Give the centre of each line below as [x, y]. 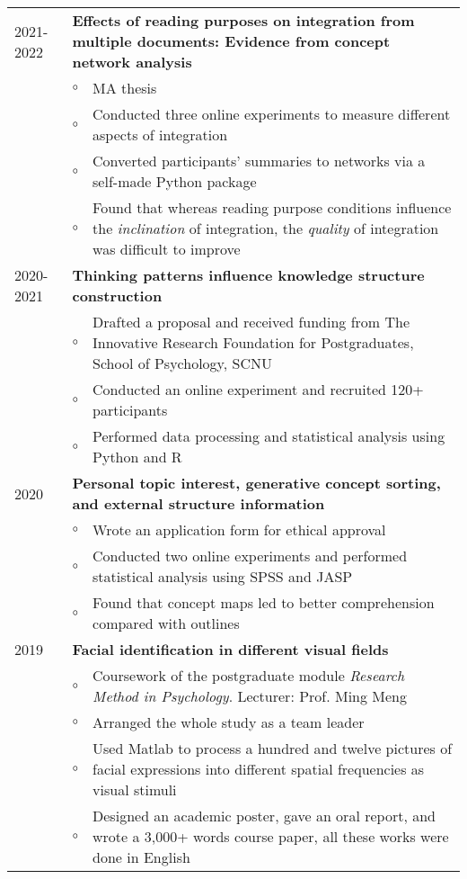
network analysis [132, 62]
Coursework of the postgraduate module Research [249, 675]
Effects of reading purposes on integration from [243, 20]
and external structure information [198, 503]
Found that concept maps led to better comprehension [264, 602]
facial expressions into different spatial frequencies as [259, 769]
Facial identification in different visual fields [230, 649]
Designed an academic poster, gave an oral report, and [264, 816]
